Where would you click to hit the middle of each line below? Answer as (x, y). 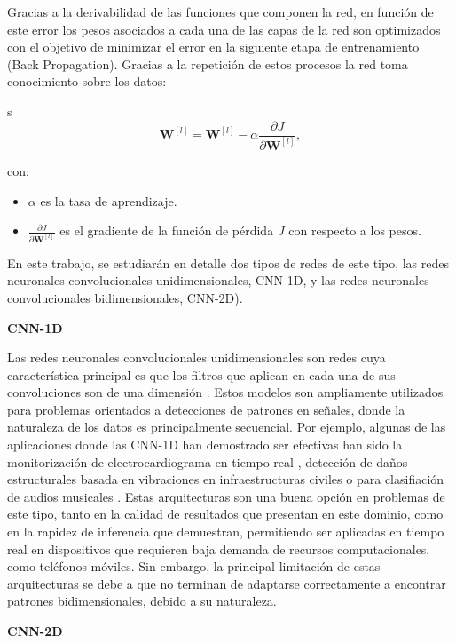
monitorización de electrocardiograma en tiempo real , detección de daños (208, 461)
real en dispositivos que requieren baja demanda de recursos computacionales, (219, 548)
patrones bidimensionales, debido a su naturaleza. (142, 601)
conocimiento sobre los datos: (87, 81)
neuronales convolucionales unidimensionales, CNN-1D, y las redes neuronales (218, 280)
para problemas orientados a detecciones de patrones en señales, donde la (206, 409)
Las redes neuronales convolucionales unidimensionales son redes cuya (197, 357)
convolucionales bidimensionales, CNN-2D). (125, 297)
